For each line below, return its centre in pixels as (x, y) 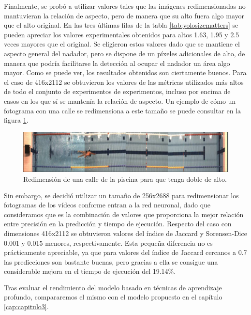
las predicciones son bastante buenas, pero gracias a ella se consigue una (111, 261)
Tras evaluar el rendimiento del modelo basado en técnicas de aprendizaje (113, 287)
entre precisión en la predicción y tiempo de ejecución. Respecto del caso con (118, 224)
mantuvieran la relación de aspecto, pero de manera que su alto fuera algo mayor (124, 15)
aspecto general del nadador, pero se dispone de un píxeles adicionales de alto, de (125, 53)
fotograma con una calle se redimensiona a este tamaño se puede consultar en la (123, 110)
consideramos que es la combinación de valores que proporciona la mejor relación (124, 214)
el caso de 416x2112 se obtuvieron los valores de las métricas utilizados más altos (124, 82)
